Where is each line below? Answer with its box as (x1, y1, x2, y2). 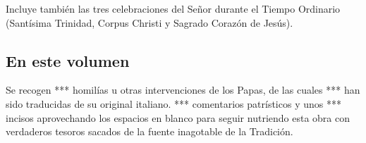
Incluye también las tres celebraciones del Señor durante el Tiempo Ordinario (6, 1, 341, 15)
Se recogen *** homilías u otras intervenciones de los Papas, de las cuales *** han (6, 82, 360, 97)
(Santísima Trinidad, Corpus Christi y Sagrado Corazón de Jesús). (6, 15, 293, 30)
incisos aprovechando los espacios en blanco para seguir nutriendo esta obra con (6, 110, 350, 125)
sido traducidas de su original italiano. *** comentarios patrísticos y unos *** (6, 96, 341, 111)
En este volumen (6, 49, 130, 71)
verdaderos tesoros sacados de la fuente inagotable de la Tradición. (6, 124, 293, 139)
